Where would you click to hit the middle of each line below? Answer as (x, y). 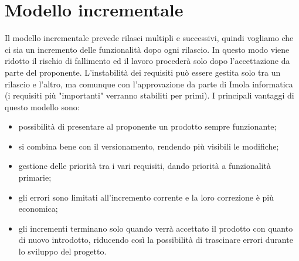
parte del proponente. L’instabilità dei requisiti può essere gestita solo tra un (143, 72)
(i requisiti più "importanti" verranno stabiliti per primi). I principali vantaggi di (149, 95)
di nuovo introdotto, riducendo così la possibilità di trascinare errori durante (156, 240)
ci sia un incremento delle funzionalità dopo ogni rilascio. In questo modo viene (147, 49)
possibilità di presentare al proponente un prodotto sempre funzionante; (147, 126)
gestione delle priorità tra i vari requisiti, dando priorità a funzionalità (145, 166)
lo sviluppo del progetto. (62, 251)
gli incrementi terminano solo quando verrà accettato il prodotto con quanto (156, 228)
